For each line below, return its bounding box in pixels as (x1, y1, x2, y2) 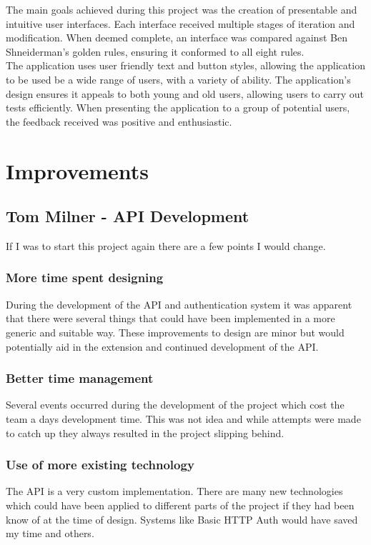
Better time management (6, 369, 154, 387)
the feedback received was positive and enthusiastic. (6, 114, 232, 129)
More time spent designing (6, 269, 164, 286)
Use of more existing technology (6, 456, 194, 474)
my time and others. (6, 526, 94, 541)
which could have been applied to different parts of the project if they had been (6, 497, 355, 512)
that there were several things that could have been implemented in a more (6, 311, 335, 326)
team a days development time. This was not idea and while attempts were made (6, 411, 361, 426)
